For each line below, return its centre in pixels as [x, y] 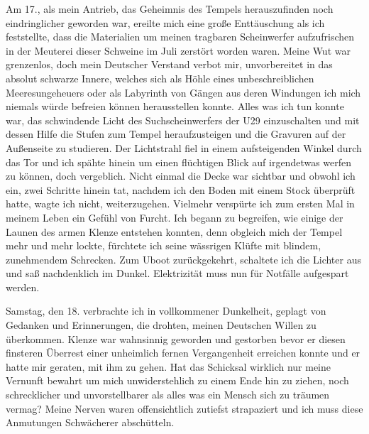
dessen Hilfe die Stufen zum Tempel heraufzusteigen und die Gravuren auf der [176, 134]
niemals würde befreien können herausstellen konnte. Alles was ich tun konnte [175, 106]
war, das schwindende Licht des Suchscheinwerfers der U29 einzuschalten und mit [183, 120]
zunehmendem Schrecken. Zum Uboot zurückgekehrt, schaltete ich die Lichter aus [183, 259]
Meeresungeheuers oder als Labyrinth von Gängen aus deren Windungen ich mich [183, 92]
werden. [23, 287]
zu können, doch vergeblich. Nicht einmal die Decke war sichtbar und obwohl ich [181, 176]
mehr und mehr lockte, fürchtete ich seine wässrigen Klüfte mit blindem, [164, 245]
